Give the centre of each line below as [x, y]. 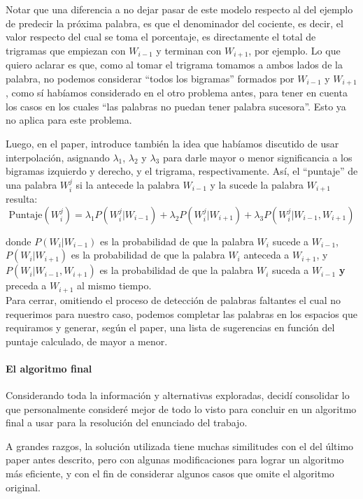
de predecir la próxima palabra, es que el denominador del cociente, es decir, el [175, 23]
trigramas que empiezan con [66, 50]
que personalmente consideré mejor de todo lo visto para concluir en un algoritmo [181, 408]
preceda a [26, 285]
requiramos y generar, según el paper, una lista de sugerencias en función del [170, 327]
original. [23, 487]
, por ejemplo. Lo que [294, 50]
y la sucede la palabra [257, 184]
